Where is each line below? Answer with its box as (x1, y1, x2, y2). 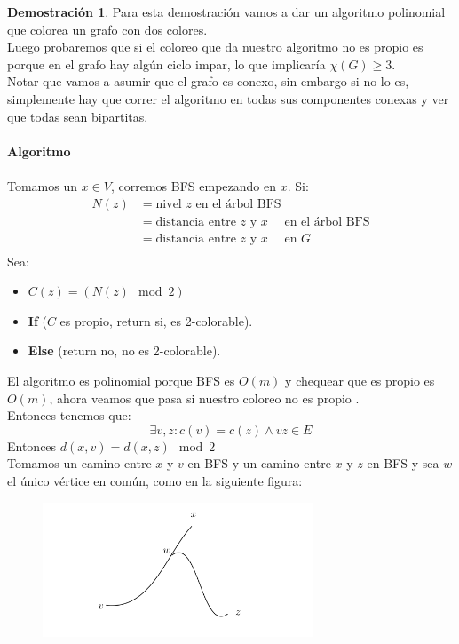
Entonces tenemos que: (7, 406, 131, 425)
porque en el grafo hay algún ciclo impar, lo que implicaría (7, 54, 326, 73)
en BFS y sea (367, 454, 439, 473)
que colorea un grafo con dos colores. (7, 20, 208, 38)
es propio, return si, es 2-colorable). (59, 311, 253, 330)
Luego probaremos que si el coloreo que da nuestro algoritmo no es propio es (7, 37, 423, 56)
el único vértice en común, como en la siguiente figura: (7, 472, 303, 489)
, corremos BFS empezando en (110, 176, 276, 195)
